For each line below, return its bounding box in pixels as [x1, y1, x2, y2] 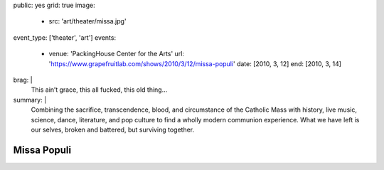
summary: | [13, 95, 47, 104]
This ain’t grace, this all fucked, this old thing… [31, 85, 168, 94]
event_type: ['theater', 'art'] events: [13, 33, 117, 42]
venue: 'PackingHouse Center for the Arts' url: [48, 50, 185, 58]
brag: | [13, 75, 33, 84]
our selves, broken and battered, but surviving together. [31, 125, 195, 134]
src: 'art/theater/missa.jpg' [48, 17, 127, 26]
